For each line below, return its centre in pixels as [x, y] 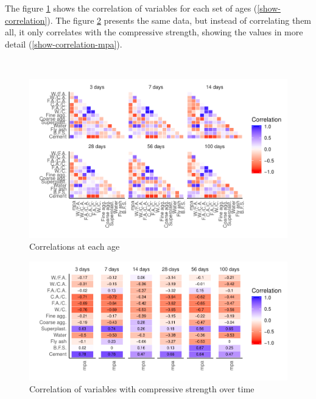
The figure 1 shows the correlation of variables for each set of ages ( [131, 8]
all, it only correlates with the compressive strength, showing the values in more [154, 32]
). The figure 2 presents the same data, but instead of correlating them [179, 20]
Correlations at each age [75, 246]
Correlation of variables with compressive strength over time [142, 389]
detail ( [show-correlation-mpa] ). [64, 44]
